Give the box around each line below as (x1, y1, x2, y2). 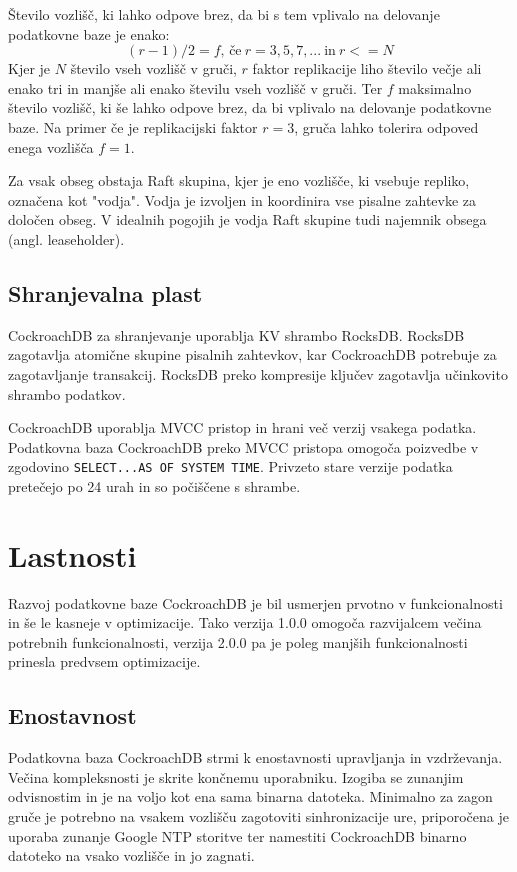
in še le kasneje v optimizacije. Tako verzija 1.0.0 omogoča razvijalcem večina (8, 612, 482, 633)
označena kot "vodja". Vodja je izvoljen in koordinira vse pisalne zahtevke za (8, 189, 477, 210)
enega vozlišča (8, 136, 94, 157)
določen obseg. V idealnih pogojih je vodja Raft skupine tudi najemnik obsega (8, 209, 487, 230)
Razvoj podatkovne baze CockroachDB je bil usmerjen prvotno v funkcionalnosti (8, 592, 503, 613)
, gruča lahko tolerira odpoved (294, 116, 479, 137)
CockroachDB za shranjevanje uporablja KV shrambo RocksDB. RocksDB (8, 324, 465, 345)
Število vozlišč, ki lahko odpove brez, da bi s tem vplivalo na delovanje (8, 4, 440, 24)
